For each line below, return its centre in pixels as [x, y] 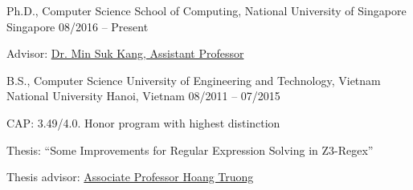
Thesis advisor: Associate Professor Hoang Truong [130, 177]
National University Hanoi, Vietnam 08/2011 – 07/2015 [143, 96]
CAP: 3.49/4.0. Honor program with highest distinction [143, 122]
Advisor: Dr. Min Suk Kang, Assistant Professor [125, 53]
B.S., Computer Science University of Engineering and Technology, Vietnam [194, 80]
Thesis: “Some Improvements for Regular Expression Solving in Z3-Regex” [190, 150]
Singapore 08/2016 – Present [78, 26]
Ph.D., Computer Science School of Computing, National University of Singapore [206, 10]
